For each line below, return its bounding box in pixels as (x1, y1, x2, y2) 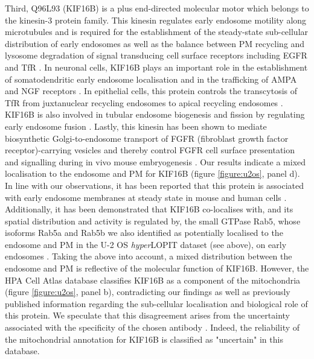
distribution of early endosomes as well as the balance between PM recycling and (5, 37, 305, 49)
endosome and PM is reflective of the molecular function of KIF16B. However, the (5, 262, 309, 275)
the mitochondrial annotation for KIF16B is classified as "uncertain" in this (5, 332, 283, 345)
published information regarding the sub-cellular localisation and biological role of (5, 297, 308, 310)
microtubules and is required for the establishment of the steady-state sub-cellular (5, 25, 309, 38)
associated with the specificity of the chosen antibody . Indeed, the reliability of (5, 321, 300, 334)
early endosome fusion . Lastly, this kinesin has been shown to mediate (5, 119, 267, 132)
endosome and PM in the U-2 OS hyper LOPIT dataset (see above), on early (5, 238, 287, 250)
